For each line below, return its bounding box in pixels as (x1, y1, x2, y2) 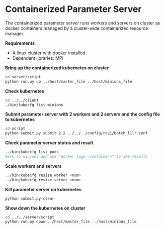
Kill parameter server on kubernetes (5, 186, 82, 192)
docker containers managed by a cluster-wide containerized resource (5, 25, 148, 31)
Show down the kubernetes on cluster (5, 205, 85, 211)
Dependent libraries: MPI (12, 55, 64, 61)
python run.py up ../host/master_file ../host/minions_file (5, 79, 133, 84)
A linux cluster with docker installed (12, 50, 85, 56)
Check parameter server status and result (5, 140, 93, 146)
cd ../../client (5, 98, 39, 103)
